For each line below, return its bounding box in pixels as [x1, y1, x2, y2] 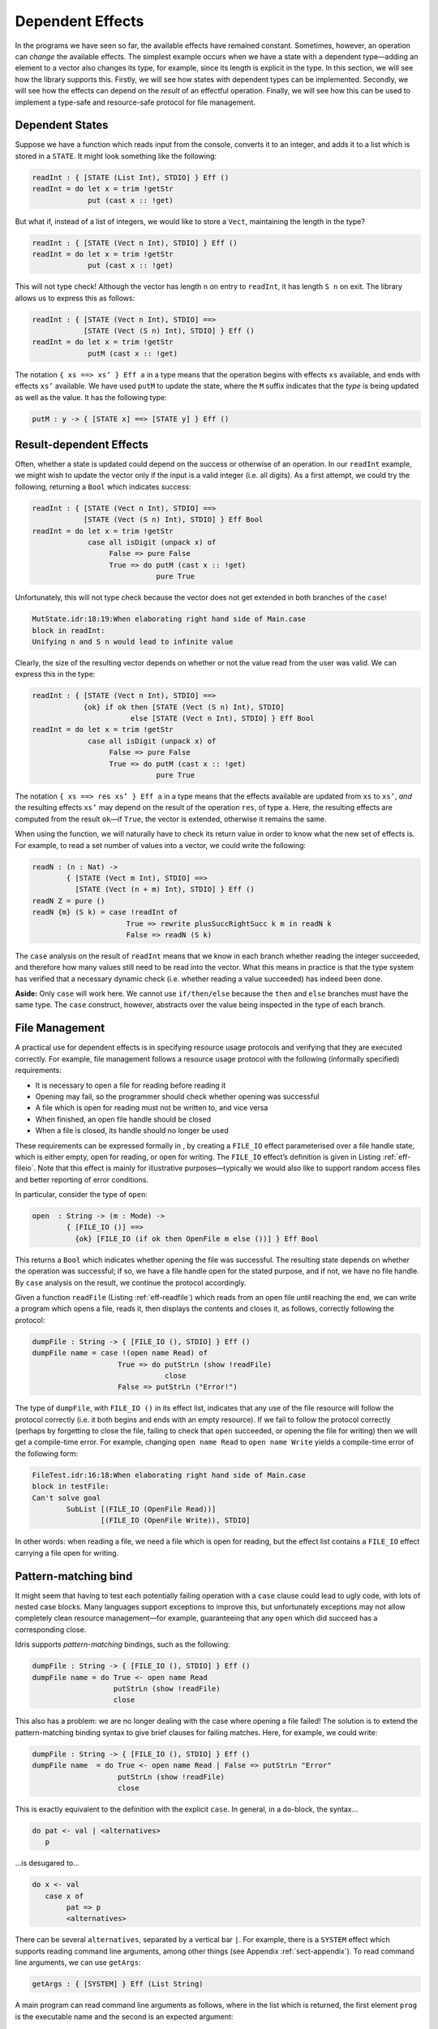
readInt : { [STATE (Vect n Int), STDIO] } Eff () [32, 238, 238, 248]
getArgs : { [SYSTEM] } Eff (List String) [32, 1979, 204, 1988]
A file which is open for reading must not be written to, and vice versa [35, 1103, 268, 1113]
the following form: [15, 1449, 79, 1458]
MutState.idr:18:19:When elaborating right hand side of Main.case [32, 614, 307, 624]
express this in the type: [15, 670, 96, 679]
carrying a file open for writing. [15, 1548, 119, 1557]
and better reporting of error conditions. [15, 1174, 149, 1184]
